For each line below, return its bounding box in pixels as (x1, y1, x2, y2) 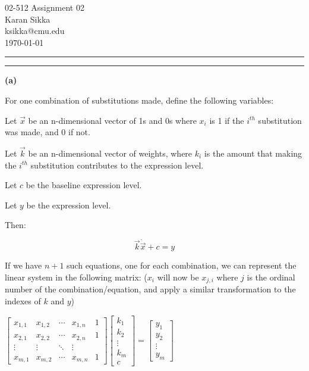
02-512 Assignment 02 (5, 1, 84, 13)
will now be (157, 270, 199, 283)
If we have (5, 259, 42, 272)
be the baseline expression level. (26, 179, 142, 191)
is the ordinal (247, 270, 295, 283)
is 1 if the (209, 114, 244, 126)
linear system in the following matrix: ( (5, 270, 147, 283)
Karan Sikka (5, 13, 51, 25)
